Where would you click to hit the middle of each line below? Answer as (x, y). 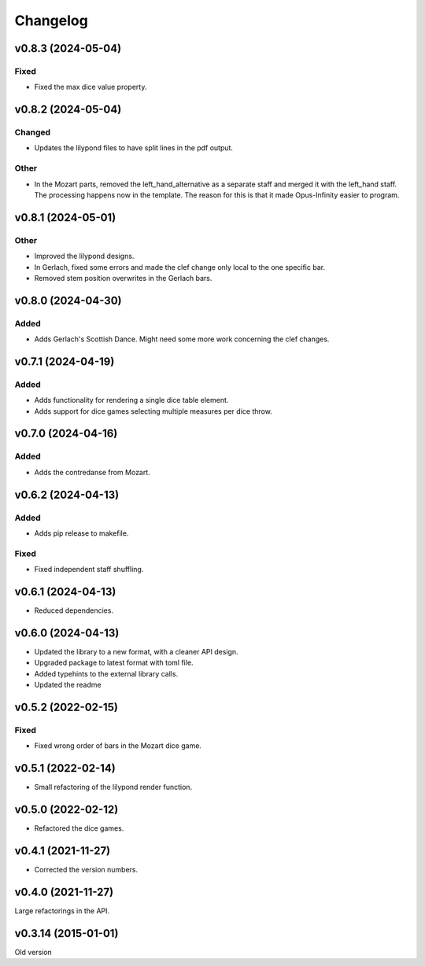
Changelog (51, 20)
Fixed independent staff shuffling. (89, 570)
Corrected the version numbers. (86, 869)
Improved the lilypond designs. (84, 256)
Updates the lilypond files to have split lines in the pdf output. (134, 148)
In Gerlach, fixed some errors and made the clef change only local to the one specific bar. (180, 267)
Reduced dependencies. (74, 610)
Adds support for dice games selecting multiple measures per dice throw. (153, 411)
